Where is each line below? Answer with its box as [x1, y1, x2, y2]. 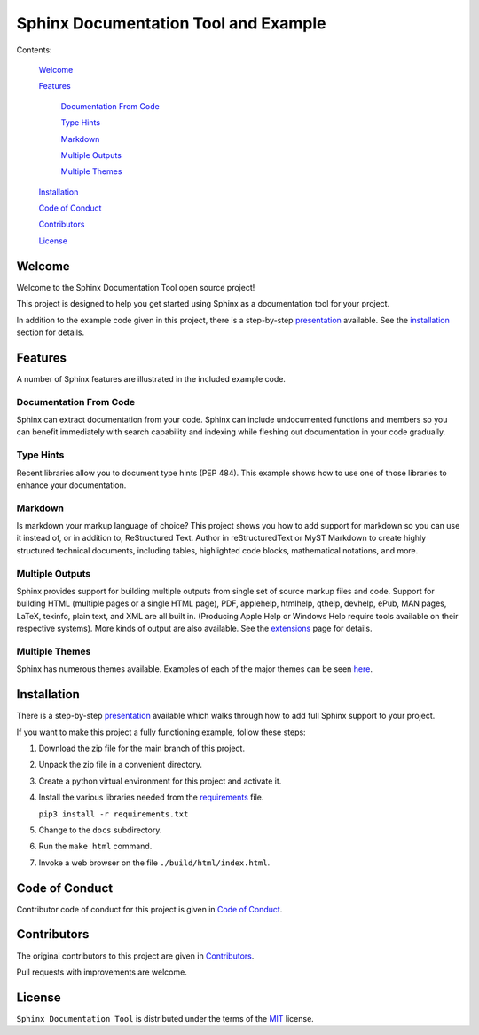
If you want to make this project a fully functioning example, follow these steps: [16, 727, 306, 737]
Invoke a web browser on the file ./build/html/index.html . [38, 857, 271, 868]
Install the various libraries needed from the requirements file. [38, 792, 264, 803]
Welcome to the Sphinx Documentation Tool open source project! [16, 282, 255, 292]
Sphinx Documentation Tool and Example [16, 13, 326, 33]
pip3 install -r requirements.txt [38, 808, 189, 819]
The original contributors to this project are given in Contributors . [16, 951, 255, 961]
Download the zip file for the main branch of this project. [38, 743, 246, 753]
